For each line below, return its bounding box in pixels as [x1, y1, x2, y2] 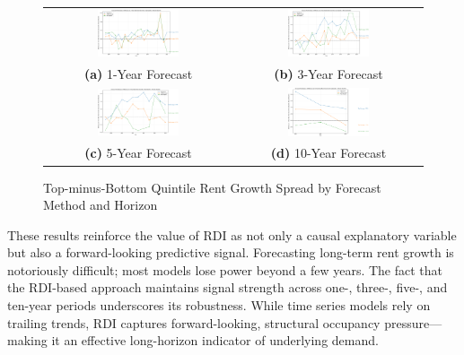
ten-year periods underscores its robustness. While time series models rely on [7, 296, 431, 315]
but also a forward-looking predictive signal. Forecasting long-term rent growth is [7, 243, 454, 262]
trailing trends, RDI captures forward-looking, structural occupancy [7, 313, 381, 332]
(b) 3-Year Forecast [274, 65, 383, 83]
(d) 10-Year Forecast [270, 143, 387, 162]
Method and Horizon [43, 195, 158, 214]
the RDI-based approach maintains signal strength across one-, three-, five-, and [7, 278, 448, 297]
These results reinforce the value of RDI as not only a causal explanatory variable [7, 225, 457, 244]
